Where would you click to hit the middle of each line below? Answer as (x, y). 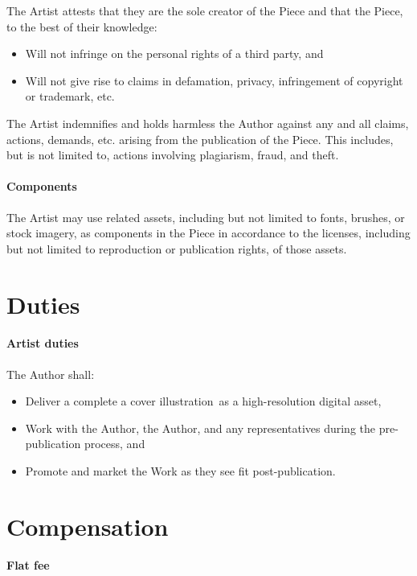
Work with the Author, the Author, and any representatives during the (200, 428)
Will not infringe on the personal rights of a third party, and (174, 53)
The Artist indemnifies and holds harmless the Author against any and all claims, (208, 123)
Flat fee (28, 565)
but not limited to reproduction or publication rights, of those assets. (177, 248)
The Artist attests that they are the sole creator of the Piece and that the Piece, (205, 10)
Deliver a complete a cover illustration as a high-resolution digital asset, (203, 401)
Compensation (88, 526)
